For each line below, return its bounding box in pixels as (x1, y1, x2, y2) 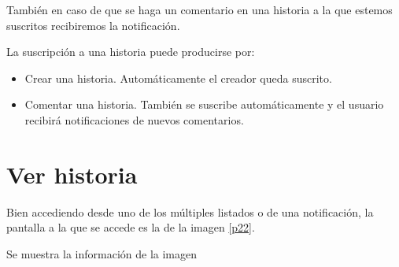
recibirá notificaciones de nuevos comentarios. (24, 111, 244, 128)
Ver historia (6, 158, 138, 190)
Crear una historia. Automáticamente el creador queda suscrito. (24, 69, 332, 86)
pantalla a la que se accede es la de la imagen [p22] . (6, 219, 255, 235)
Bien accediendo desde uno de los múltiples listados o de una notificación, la (6, 203, 374, 220)
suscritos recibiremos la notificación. (6, 17, 180, 33)
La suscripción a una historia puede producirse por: (6, 43, 255, 60)
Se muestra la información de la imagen (6, 245, 198, 261)
